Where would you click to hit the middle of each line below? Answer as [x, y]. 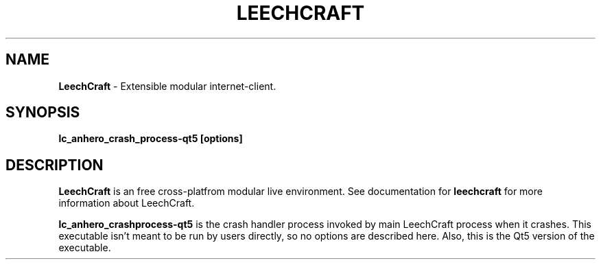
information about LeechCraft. [127, 203]
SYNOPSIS [43, 113]
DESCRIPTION [55, 165]
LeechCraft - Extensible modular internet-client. [167, 86]
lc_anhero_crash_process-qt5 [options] [151, 139]
